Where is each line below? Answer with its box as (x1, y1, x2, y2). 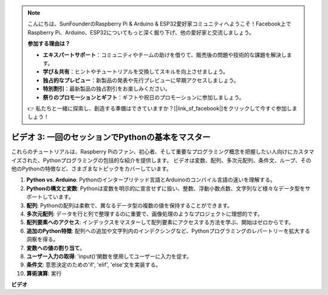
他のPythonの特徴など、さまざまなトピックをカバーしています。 (11, 164, 173, 172)
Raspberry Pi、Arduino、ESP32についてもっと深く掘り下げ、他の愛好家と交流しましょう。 (27, 29, 255, 36)
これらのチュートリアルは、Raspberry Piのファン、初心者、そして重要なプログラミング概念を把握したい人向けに (11, 148, 293, 155)
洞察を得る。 (26, 236, 59, 243)
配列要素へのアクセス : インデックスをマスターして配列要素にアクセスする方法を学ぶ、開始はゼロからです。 (26, 219, 294, 226)
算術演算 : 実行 (26, 270, 62, 277)
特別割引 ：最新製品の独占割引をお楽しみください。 (43, 85, 171, 92)
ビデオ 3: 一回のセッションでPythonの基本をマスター (11, 132, 211, 143)
